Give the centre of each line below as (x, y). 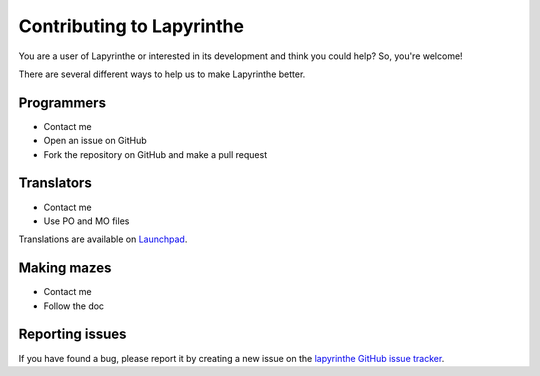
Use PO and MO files (86, 221)
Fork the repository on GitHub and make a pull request (155, 154)
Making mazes (65, 268)
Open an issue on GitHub (95, 141)
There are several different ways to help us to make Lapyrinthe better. (162, 74)
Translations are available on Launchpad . (103, 239)
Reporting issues (72, 334)
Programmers (62, 102)
